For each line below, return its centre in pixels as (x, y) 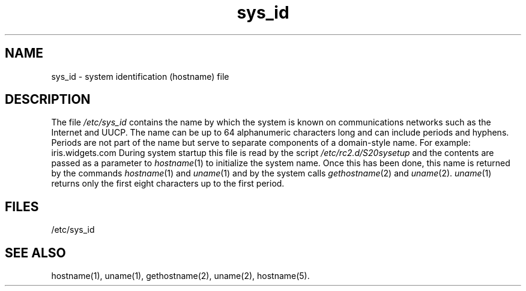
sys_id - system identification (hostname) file (140, 76)
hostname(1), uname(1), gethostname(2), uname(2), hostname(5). (180, 276)
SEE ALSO (35, 253)
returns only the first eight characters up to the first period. (168, 184)
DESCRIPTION (48, 100)
